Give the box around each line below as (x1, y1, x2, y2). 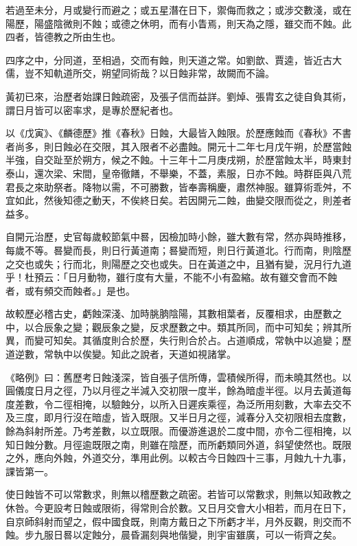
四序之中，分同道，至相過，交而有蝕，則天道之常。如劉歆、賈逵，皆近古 (5, 52, 332, 67)
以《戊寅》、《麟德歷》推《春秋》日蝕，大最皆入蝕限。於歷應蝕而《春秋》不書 (5, 126, 352, 140)
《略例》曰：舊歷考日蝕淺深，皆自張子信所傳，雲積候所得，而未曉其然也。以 (5, 369, 352, 384)
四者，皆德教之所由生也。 (5, 30, 121, 44)
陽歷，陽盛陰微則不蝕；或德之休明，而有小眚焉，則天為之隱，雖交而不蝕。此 (5, 16, 352, 30)
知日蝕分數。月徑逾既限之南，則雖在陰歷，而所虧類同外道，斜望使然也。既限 (5, 437, 352, 451)
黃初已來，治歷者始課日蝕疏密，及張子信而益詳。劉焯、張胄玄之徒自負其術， (5, 89, 352, 103)
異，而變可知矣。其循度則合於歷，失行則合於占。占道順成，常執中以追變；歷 (5, 333, 352, 348)
